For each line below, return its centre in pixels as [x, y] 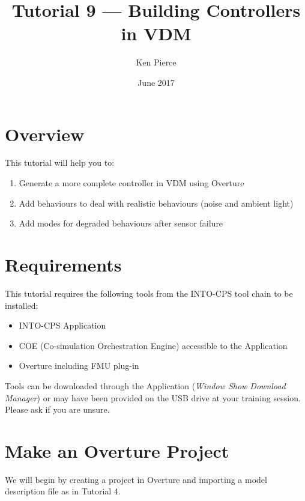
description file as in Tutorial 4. [63, 491]
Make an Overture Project [117, 450]
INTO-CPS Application [62, 325]
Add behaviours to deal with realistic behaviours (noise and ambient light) [156, 203]
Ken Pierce [156, 62]
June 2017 [156, 82]
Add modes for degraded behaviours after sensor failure [121, 223]
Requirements [63, 264]
